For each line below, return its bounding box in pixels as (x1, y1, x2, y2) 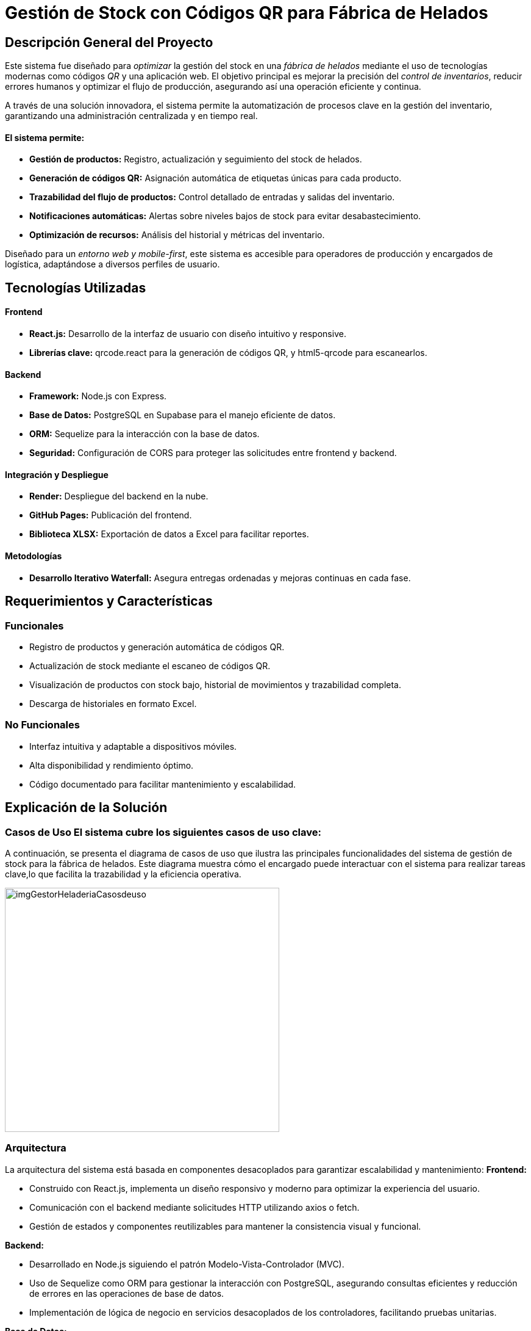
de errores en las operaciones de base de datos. (29, 1288, 224, 1299)
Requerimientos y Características (5, 593, 213, 609)
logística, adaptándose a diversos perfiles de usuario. (5, 259, 220, 270)
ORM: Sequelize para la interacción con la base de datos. (29, 429, 260, 440)
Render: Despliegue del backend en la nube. (29, 491, 208, 502)
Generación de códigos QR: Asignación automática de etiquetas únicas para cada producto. (29, 173, 402, 184)
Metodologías (5, 551, 62, 562)
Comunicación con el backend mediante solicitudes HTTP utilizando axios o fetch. (29, 1202, 360, 1213)
